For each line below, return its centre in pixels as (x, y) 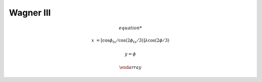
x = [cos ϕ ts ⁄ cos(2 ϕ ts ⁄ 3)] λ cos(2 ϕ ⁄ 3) (131, 41)
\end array (130, 67)
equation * (131, 28)
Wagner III (30, 13)
